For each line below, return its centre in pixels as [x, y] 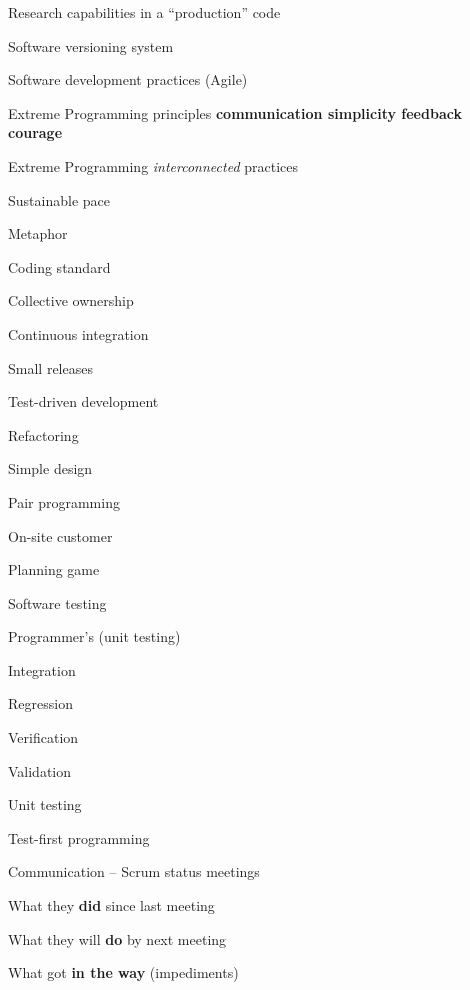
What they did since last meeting [111, 905]
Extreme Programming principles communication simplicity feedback [235, 112]
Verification [43, 737]
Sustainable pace [59, 199]
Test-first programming [79, 837]
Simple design [50, 468]
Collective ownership [71, 300]
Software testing [57, 602]
